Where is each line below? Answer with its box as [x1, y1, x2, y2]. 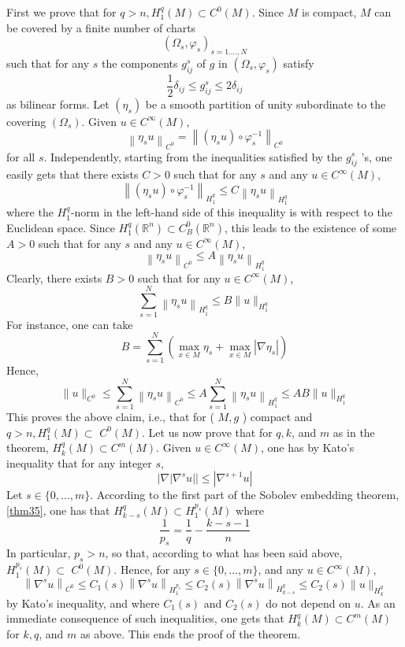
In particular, [6, 545, 71, 561]
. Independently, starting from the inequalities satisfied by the [43, 148, 343, 165]
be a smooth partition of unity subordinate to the [145, 95, 386, 112]
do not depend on [266, 594, 351, 611]
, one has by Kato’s [260, 439, 355, 456]
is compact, [302, 4, 357, 20]
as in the [333, 423, 375, 440]
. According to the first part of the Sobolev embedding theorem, [90, 486, 399, 503]
